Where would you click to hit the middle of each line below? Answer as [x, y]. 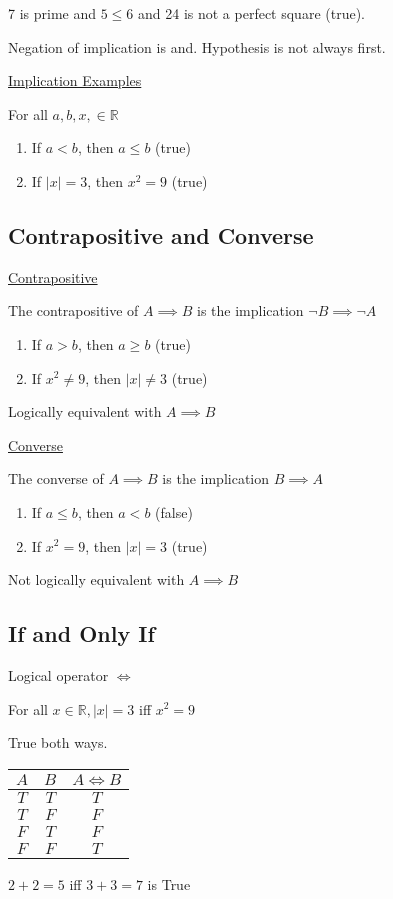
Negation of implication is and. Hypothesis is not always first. [197, 46]
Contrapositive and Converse [161, 234]
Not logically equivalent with [96, 579]
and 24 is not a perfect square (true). [251, 13]
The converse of [56, 478]
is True [169, 883]
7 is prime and [52, 13]
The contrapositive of [73, 310]
